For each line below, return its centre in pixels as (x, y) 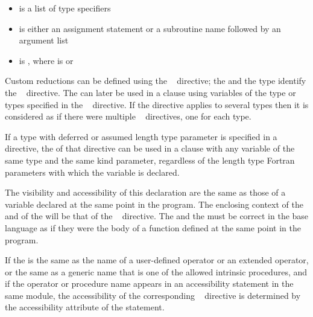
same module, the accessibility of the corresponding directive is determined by (153, 295)
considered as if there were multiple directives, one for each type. (128, 116)
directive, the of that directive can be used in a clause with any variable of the (150, 148)
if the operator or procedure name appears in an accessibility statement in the (149, 283)
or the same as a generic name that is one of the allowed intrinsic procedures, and (156, 271)
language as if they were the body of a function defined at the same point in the (153, 227)
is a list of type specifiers (65, 8)
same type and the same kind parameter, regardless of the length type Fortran (150, 160)
